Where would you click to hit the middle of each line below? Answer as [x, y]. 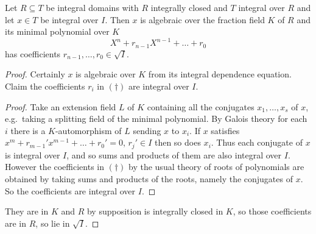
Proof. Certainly [35, 74]
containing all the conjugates [201, 106]
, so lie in [53, 223]
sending [147, 130]
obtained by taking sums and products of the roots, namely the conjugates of [149, 178]
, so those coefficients [272, 211]
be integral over [69, 19]
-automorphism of [88, 130]
